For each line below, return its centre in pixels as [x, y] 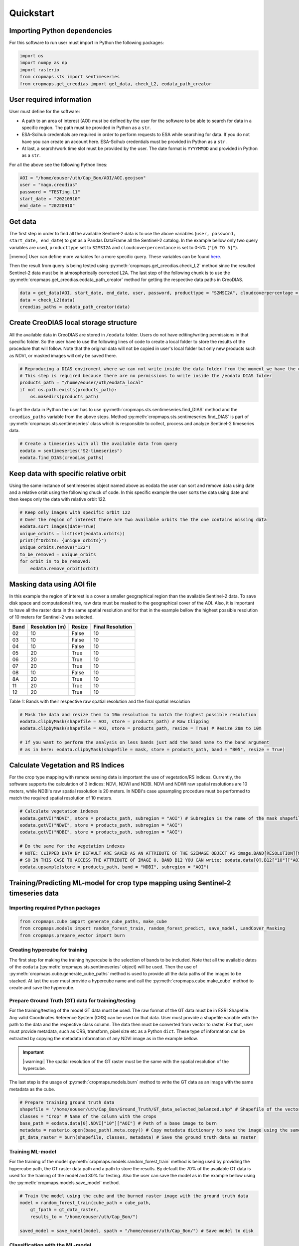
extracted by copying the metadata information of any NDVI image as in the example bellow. [104, 1038]
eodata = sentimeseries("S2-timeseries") [71, 451]
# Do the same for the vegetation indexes [72, 846]
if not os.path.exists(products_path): [68, 389]
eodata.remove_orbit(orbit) [65, 568]
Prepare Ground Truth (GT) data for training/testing [72, 1000]
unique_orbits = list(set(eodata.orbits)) [72, 534]
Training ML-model [33, 1152]
